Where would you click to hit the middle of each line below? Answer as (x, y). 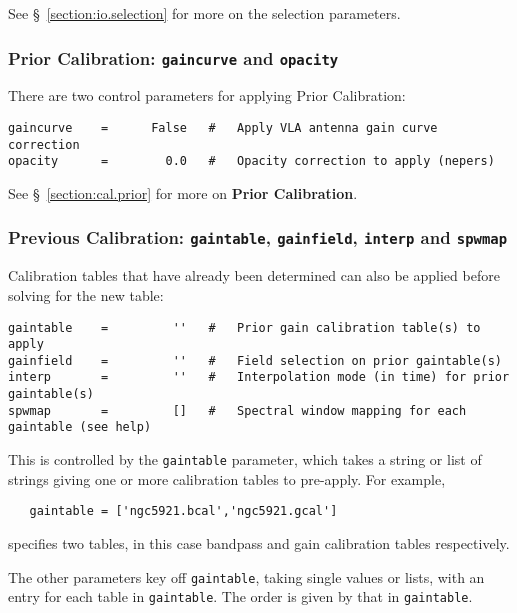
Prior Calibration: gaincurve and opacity (173, 57)
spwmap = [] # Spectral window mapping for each (237, 410)
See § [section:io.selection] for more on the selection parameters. (204, 13)
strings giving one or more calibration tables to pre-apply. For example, (227, 478)
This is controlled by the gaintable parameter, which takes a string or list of (245, 459)
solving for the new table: (86, 294)
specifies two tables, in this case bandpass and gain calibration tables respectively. (259, 543)
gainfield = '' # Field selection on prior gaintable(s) (255, 360)
